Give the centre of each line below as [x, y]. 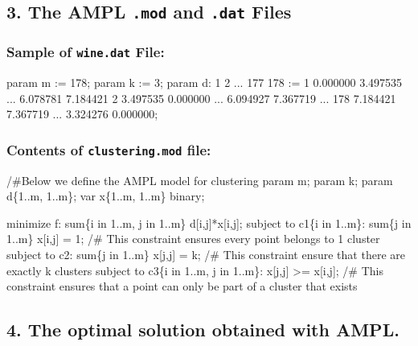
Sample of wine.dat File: [86, 52]
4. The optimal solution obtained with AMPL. [203, 330]
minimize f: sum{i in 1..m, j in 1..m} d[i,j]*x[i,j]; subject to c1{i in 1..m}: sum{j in [209, 222]
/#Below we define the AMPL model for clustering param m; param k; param [200, 180]
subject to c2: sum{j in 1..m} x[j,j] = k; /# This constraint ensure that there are [206, 255]
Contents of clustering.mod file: [109, 149]
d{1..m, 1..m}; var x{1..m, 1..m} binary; [106, 196]
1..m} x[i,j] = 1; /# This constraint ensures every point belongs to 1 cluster [193, 239]
